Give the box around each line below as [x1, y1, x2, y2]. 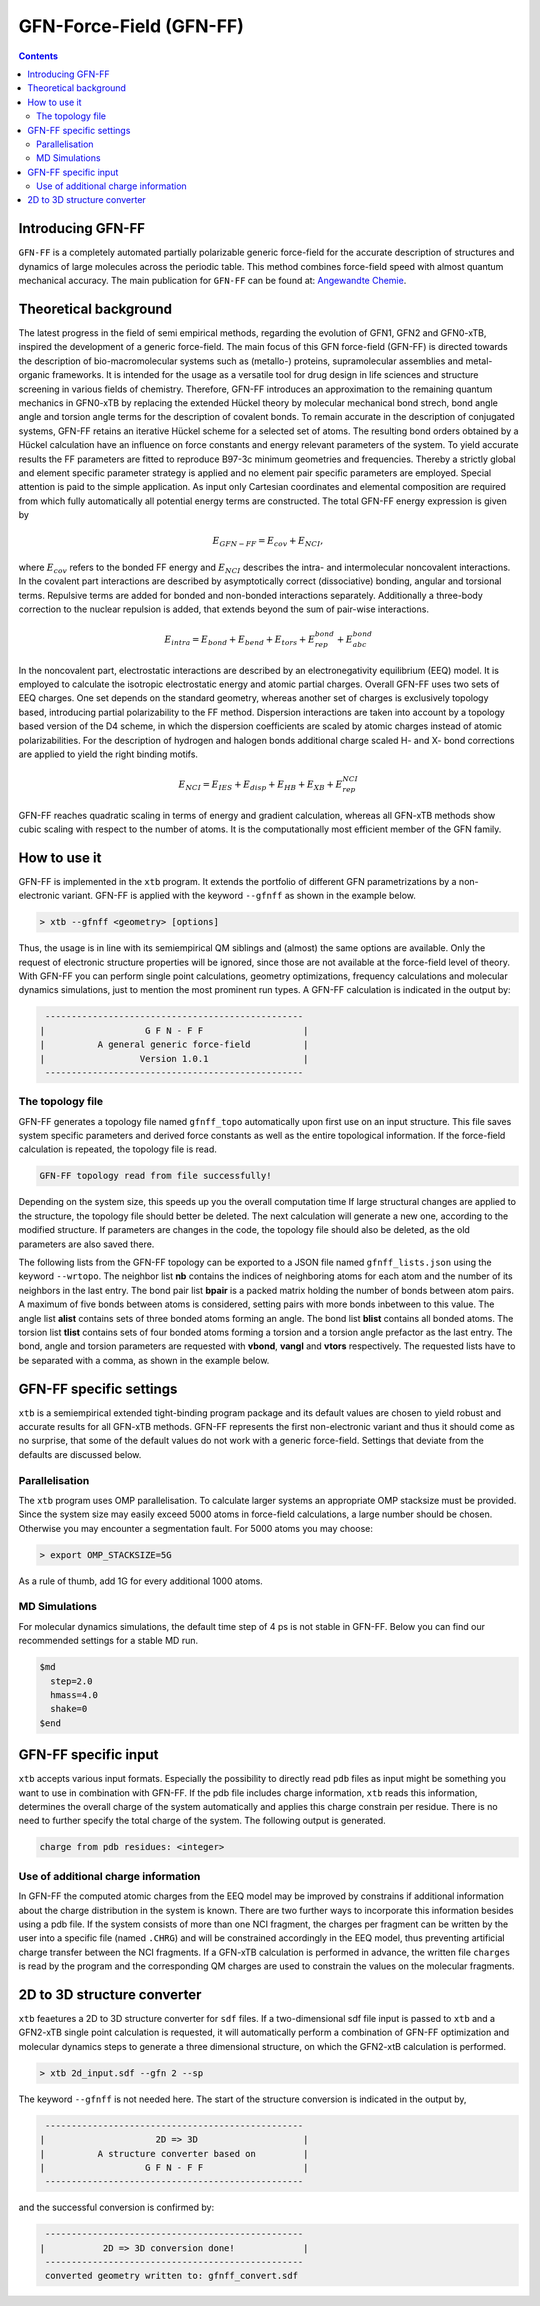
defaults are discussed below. [18, 1448, 142, 1460]
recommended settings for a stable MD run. [18, 1635, 199, 1647]
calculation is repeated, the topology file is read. [18, 1143, 217, 1155]
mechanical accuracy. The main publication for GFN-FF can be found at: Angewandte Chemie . [18, 275, 407, 287]
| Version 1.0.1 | [39, 1053, 309, 1064]
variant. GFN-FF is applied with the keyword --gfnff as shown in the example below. [61, 890, 417, 902]
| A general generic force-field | [39, 1039, 309, 1050]
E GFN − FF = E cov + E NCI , [212, 535, 324, 549]
